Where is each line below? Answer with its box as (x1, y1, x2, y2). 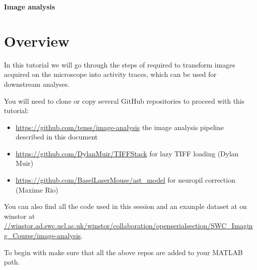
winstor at (4, 210, 35, 221)
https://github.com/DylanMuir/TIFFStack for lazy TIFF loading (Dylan (15, 148, 239, 158)
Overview (4, 30, 70, 51)
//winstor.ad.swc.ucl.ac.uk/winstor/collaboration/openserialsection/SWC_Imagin (4, 220, 253, 231)
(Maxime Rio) (15, 184, 58, 195)
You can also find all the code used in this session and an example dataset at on (4, 201, 247, 211)
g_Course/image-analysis (4, 230, 81, 241)
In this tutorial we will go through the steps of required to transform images (4, 59, 235, 69)
